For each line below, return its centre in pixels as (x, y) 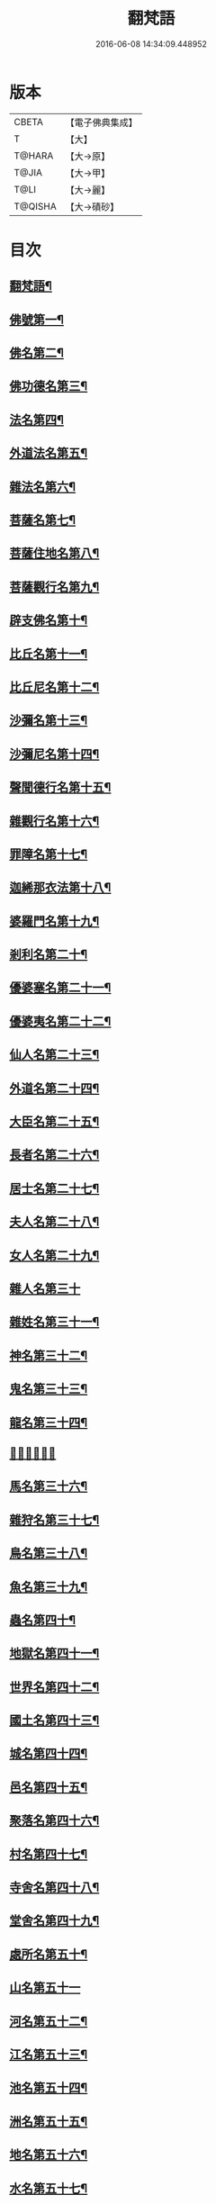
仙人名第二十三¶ (54, 1055)
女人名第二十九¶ (54, 1256)
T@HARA (34, 156)
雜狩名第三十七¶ (54, 1519)
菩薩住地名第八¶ (54, 553)
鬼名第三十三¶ (49, 1389)
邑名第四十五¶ (49, 1787)
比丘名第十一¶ (49, 654)
